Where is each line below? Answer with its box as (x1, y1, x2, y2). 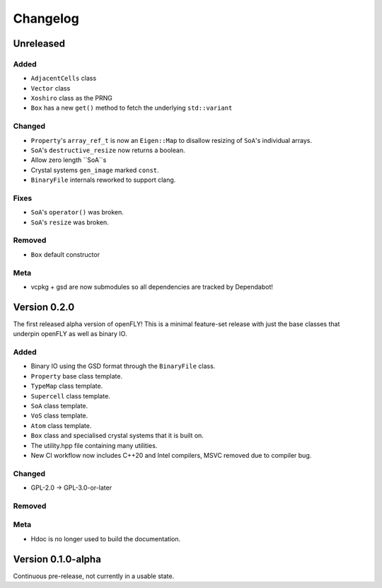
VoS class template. (30, 411, 88, 420)
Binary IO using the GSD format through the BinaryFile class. (30, 362, 216, 371)
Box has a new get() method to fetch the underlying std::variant (30, 103, 233, 113)
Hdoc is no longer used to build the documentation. (30, 534, 180, 543)
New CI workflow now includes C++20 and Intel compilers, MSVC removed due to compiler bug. (30, 451, 312, 459)
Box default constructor (30, 250, 100, 258)
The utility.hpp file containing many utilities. (30, 441, 158, 449)
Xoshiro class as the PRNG (30, 94, 113, 103)
